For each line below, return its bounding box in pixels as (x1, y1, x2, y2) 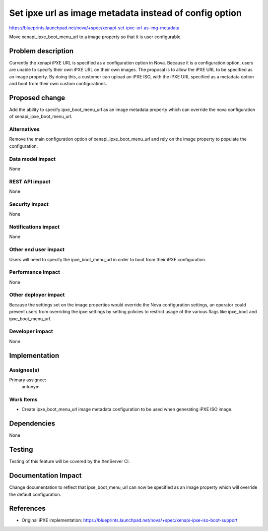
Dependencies (9, 419, 56, 428)
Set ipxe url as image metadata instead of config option (9, 7, 242, 18)
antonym (21, 384, 40, 390)
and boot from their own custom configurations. (9, 81, 107, 87)
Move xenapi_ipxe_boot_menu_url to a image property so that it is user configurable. (9, 34, 182, 40)
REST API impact (9, 178, 51, 185)
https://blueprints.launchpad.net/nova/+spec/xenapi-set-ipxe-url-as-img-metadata (9, 25, 180, 31)
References (9, 504, 46, 513)
